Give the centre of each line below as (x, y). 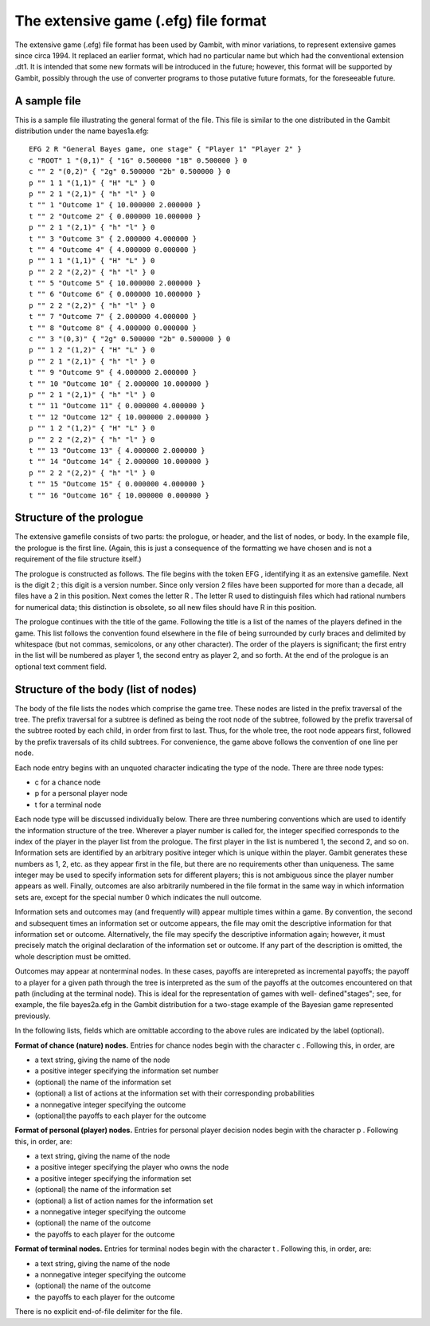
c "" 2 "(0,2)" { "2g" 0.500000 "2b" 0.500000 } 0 (130, 172)
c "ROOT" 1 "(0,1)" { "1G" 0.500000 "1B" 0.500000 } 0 (138, 160)
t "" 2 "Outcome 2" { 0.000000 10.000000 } (115, 216)
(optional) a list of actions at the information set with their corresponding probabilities (174, 1093)
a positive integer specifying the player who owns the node (132, 1167)
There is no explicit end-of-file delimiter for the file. (99, 1312)
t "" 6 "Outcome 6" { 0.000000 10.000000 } (115, 294)
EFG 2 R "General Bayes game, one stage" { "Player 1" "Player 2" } (165, 149)
